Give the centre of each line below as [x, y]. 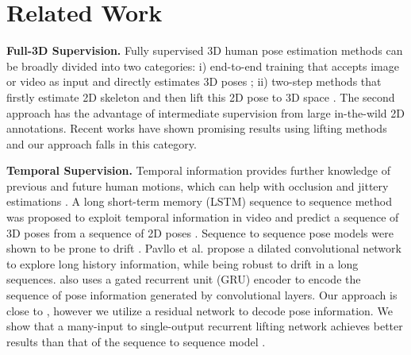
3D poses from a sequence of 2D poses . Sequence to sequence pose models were [200, 232]
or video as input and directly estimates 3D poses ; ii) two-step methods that [194, 81]
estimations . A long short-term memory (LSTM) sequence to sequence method [199, 201]
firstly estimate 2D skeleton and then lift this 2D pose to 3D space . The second [201, 96]
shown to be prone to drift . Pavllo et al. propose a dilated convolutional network [204, 248]
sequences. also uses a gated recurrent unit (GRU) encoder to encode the [184, 279]
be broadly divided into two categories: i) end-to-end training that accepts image [203, 66]
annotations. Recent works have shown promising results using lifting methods [197, 128]
